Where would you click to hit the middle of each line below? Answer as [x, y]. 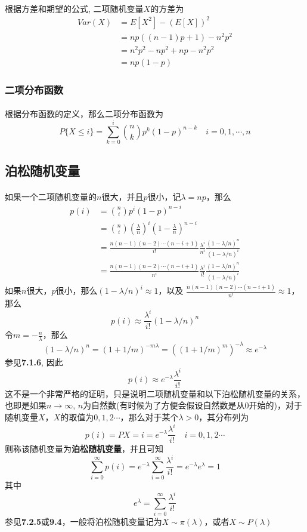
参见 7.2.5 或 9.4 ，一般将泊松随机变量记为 [83, 521]
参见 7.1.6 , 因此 [34, 362]
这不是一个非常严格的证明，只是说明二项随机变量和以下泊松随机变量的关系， [155, 393]
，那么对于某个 [149, 417]
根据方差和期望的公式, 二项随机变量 [74, 8]
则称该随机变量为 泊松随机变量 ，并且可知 [84, 449]
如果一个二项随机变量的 [51, 196]
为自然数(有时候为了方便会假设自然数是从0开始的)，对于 [193, 405]
